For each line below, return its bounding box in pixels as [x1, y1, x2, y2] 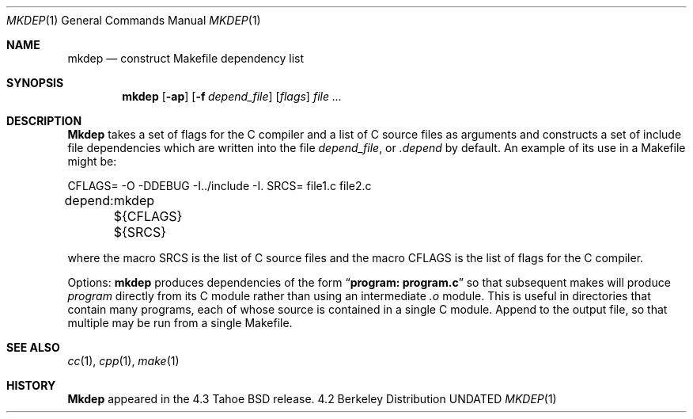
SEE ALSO [6, 341, 60, 354]
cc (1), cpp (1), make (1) [67, 354, 180, 368]
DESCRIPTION [6, 114, 82, 128]
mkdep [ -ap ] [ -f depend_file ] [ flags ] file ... [122, 90, 342, 103]
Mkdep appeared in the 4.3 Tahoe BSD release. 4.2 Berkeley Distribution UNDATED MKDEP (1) [67, 392, 557, 406]
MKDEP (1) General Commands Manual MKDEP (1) [6, 13, 261, 27]
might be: [67, 154, 117, 168]
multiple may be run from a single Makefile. [67, 316, 293, 329]
